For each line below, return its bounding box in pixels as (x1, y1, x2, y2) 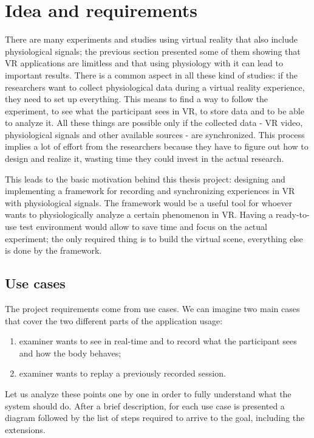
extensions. (5, 423, 46, 436)
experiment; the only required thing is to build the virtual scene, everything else (5, 232, 303, 245)
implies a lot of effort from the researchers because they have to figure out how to (5, 140, 309, 153)
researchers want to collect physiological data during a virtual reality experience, (5, 80, 305, 93)
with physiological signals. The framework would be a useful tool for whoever (5, 196, 292, 209)
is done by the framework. (5, 244, 102, 257)
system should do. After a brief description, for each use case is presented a (5, 399, 285, 412)
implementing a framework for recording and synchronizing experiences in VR (5, 184, 295, 197)
